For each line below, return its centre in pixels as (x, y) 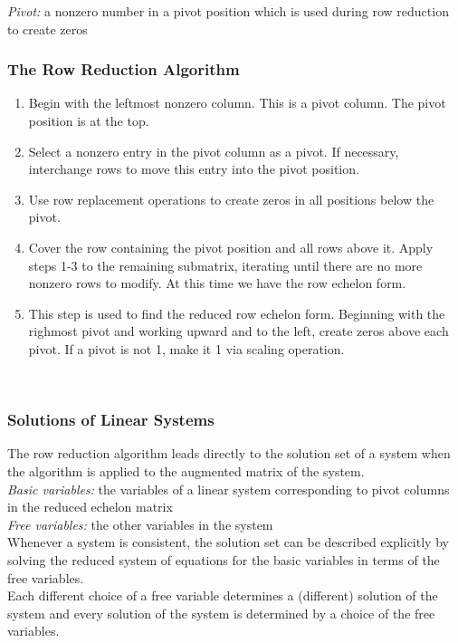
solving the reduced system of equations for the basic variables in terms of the (224, 559)
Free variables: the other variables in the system (140, 524)
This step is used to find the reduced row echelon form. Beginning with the (237, 313)
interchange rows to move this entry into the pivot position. (194, 169)
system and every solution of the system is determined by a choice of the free (221, 613)
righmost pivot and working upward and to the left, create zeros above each (239, 331)
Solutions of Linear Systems (111, 420)
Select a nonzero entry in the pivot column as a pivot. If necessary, (214, 151)
